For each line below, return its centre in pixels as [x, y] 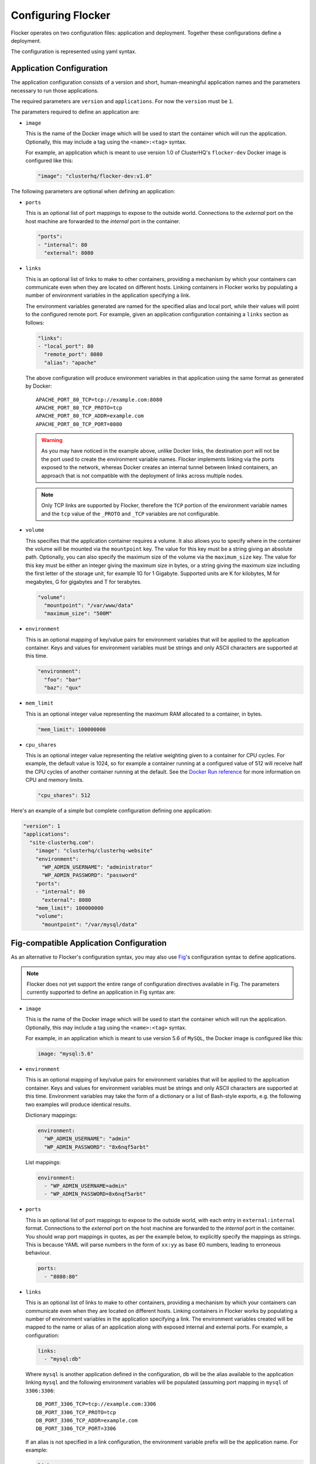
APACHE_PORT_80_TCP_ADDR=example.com [90, 416]
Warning [52, 440]
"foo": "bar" [63, 680]
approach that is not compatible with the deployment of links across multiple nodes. [142, 476]
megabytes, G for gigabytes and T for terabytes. [83, 582]
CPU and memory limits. [55, 780]
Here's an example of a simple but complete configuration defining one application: [111, 810]
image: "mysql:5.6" [66, 1054]
